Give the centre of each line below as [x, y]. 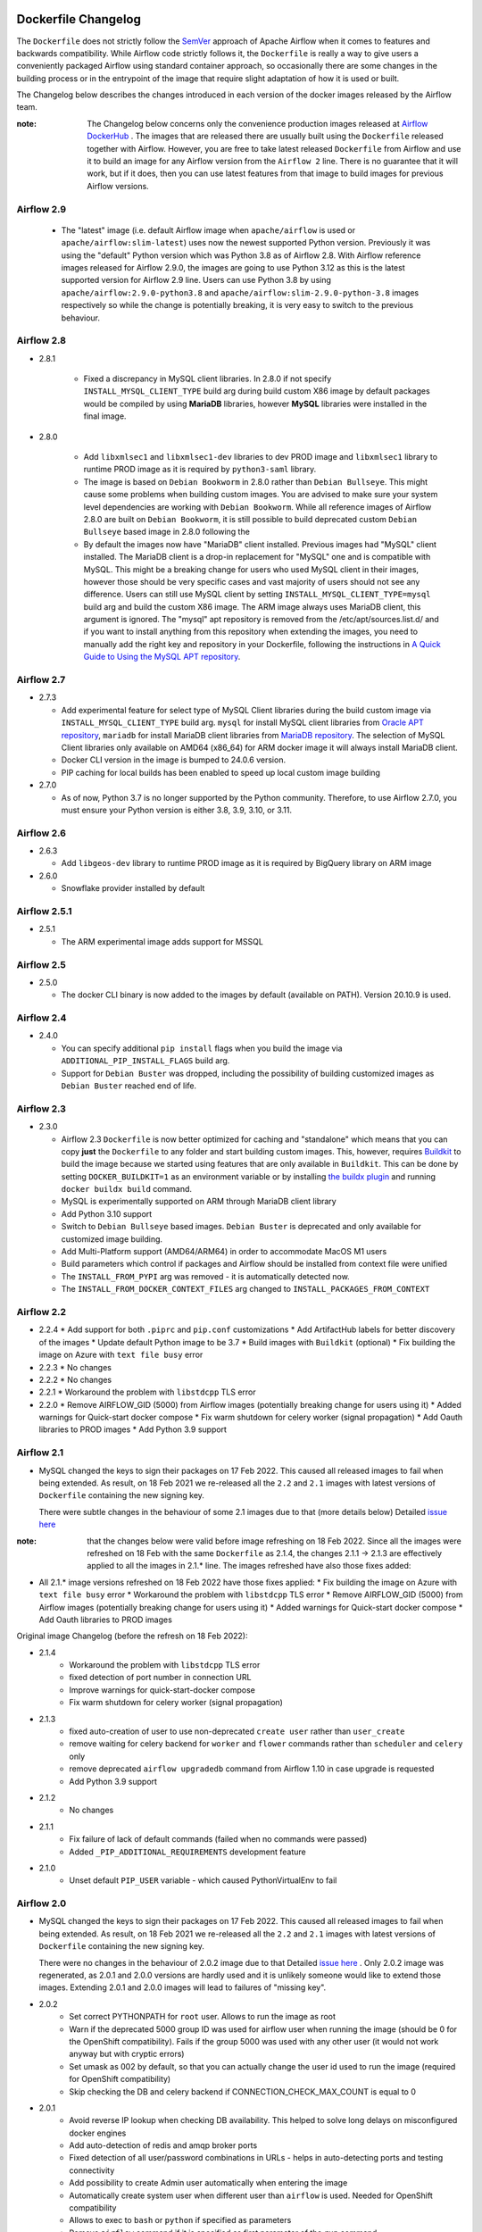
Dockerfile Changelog [79, 19]
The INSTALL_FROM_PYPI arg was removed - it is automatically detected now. [205, 1276]
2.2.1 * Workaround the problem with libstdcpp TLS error [147, 1392]
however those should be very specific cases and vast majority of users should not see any [252, 581]
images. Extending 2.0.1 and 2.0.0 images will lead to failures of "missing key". [183, 1987]
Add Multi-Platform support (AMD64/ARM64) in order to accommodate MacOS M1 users [224, 1252]
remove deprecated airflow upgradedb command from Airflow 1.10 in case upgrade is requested [252, 1769]
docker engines [98, 2133]
